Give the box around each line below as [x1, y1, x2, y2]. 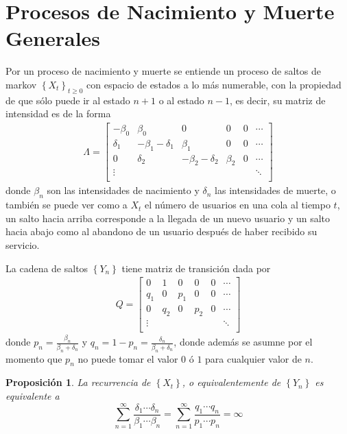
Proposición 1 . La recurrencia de [5, 375, 151, 389]
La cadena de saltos [5, 261, 88, 275]
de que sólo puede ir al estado [5, 93, 130, 107]
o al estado [158, 93, 204, 107]
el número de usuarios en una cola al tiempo [145, 197, 331, 212]
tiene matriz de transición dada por [121, 261, 271, 275]
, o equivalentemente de [182, 375, 281, 389]
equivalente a [5, 388, 60, 402]
